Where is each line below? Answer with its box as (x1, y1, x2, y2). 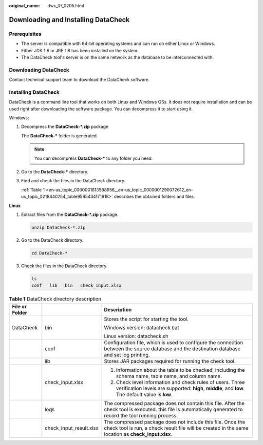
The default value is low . (116, 391, 173, 398)
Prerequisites (9, 30, 41, 37)
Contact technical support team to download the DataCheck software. (9, 77, 150, 83)
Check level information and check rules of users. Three (116, 379, 245, 385)
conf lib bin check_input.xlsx (31, 283, 122, 288)
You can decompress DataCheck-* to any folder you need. (34, 155, 153, 161)
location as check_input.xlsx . (104, 430, 172, 437)
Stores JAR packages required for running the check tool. (104, 358, 236, 364)
